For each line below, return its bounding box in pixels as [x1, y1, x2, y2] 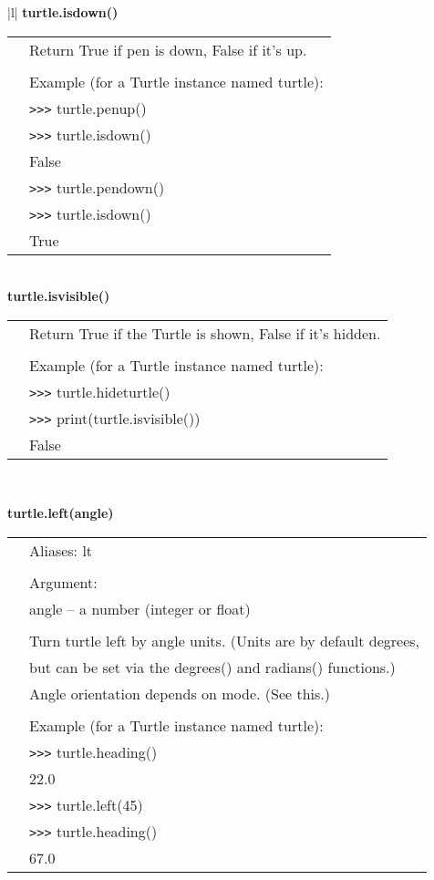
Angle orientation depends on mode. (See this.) [29, 682, 331, 704]
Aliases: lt [29, 539, 93, 561]
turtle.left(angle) [7, 503, 114, 523]
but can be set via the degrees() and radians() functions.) [29, 656, 396, 678]
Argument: [29, 571, 98, 593]
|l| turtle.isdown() [7, 3, 119, 21]
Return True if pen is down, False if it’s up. [29, 38, 307, 60]
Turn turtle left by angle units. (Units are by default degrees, [29, 629, 420, 651]
